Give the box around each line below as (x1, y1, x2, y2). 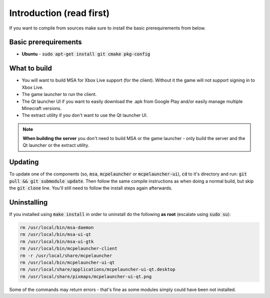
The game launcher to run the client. (21, 91, 97, 97)
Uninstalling (9, 198, 48, 206)
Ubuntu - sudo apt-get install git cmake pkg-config (21, 51, 150, 57)
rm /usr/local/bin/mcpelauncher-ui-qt (19, 260, 115, 265)
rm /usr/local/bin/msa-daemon (19, 225, 94, 230)
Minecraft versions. (21, 105, 62, 111)
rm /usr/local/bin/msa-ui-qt (19, 231, 91, 237)
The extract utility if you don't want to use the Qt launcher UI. (21, 112, 148, 118)
